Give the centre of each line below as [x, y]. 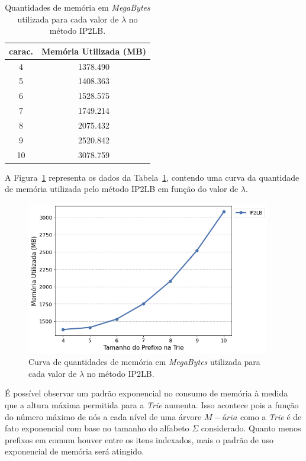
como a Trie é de [271, 416]
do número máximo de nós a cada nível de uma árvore [103, 416]
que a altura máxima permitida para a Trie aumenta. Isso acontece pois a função [152, 404]
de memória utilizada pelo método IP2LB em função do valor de [122, 189]
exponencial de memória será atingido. [75, 451]
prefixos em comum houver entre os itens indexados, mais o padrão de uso [139, 439]
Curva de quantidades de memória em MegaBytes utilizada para [144, 362]
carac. [21, 51]
